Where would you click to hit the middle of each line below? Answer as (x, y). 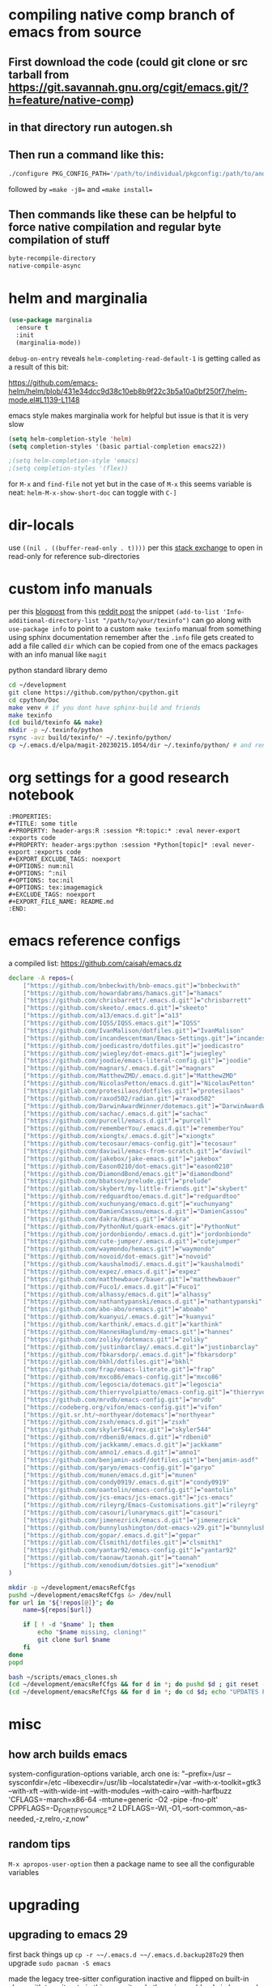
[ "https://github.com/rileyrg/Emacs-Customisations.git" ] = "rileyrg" (141, 1505)
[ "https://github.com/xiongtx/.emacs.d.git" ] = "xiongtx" (119, 1136)
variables (23, 1872)
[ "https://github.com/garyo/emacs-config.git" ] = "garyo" (119, 1468)
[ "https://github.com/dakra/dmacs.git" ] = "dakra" (106, 1219)
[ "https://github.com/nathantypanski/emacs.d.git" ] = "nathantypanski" (143, 1302)
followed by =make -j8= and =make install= (81, 189)
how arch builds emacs (68, 1754)
